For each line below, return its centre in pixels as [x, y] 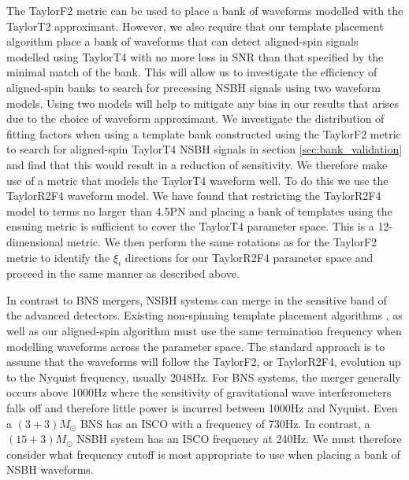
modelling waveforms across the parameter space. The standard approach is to [196, 346]
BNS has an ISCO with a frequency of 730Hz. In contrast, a [225, 423]
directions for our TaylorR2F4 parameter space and [249, 257]
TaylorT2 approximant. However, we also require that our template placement [195, 26]
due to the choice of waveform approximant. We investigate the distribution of [195, 118]
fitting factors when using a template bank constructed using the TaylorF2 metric [204, 133]
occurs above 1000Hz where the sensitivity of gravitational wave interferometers [199, 392]
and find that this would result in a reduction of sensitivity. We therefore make [197, 164]
